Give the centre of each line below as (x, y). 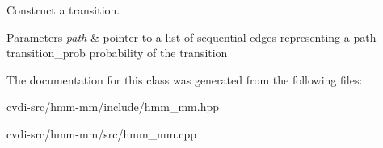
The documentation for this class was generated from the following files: (185, 79)
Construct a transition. (63, 10)
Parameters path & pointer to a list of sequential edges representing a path (191, 37)
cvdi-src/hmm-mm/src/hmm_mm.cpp (102, 133)
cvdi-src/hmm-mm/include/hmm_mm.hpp (113, 107)
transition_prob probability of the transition (117, 53)
